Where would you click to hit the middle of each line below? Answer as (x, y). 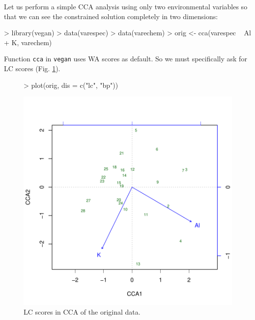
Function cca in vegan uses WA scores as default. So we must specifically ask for (126, 59)
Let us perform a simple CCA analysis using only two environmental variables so (126, 6)
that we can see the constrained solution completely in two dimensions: (111, 16)
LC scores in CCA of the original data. (82, 311)
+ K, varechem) (28, 42)
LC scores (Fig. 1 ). (32, 68)
